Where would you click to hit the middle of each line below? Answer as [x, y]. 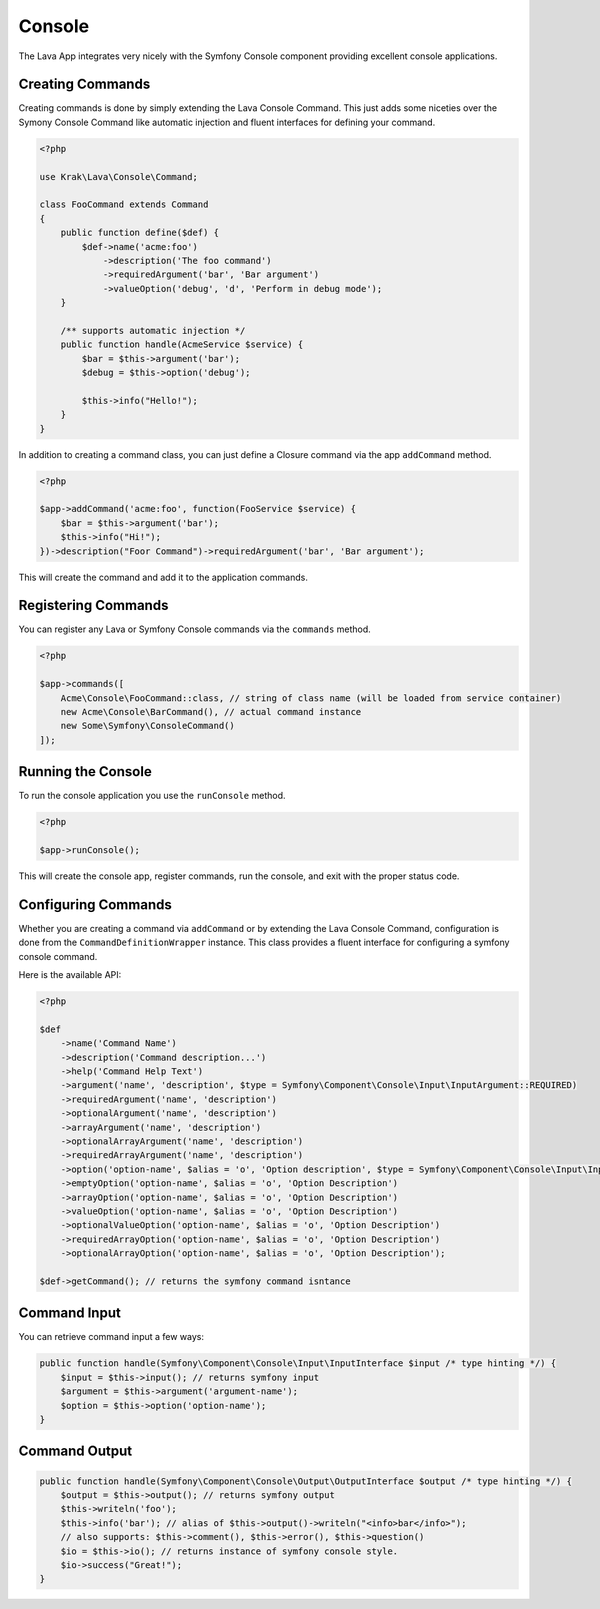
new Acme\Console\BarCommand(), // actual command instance [211, 711]
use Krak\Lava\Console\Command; [119, 176]
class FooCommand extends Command [124, 204]
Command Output [75, 1451]
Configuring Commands [95, 904]
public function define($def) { [140, 233]
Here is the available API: [70, 975]
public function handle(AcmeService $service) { [182, 344]
